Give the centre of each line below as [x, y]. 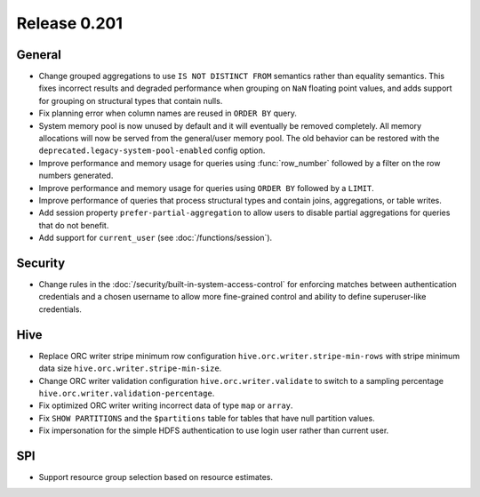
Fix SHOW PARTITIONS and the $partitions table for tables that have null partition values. [207, 418]
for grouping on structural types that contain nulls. [131, 100]
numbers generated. [76, 176]
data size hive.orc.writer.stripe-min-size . [130, 368]
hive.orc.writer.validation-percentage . [127, 393]
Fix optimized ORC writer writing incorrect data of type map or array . [166, 405]
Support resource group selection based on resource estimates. [156, 477]
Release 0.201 [70, 23]
